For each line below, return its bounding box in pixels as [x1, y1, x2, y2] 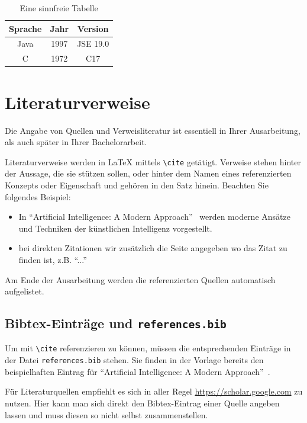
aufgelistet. [5, 285, 44, 297]
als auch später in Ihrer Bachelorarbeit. [5, 136, 147, 148]
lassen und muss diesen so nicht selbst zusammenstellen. [5, 408, 208, 421]
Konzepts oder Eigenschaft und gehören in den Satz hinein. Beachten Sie [5, 178, 269, 191]
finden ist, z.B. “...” [18, 253, 87, 265]
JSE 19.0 [77, 37, 109, 50]
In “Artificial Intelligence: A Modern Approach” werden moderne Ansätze [18, 210, 290, 223]
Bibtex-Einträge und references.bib [5, 314, 227, 332]
